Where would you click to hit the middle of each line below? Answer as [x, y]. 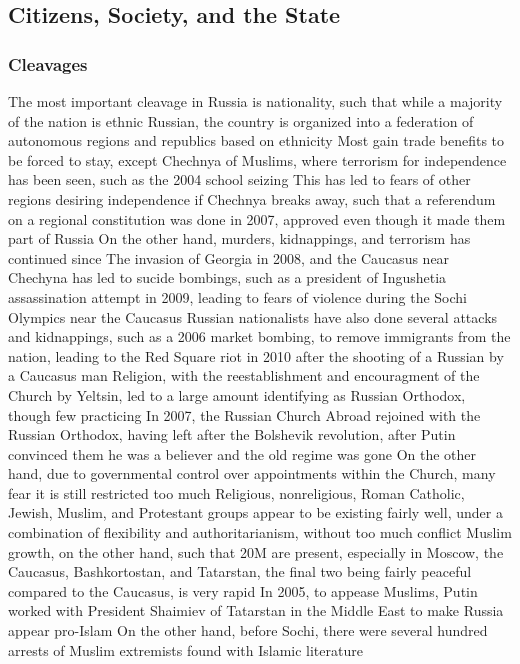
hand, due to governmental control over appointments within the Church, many [252, 473]
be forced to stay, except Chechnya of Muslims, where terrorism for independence [257, 159]
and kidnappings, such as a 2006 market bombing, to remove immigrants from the [259, 336]
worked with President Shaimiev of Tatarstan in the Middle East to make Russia [256, 610]
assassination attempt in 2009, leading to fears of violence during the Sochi [237, 296]
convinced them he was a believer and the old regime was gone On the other [242, 453]
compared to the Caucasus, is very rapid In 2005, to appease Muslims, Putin [243, 590]
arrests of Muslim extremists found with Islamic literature [185, 649]
